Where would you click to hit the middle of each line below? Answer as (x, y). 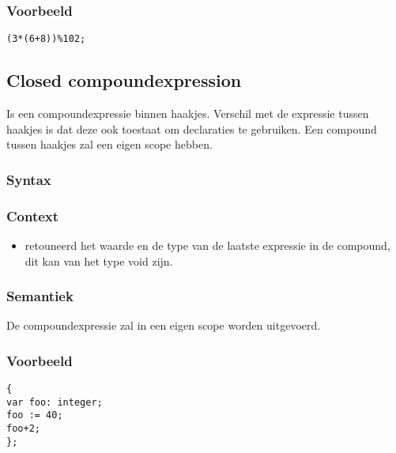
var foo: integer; (55, 402)
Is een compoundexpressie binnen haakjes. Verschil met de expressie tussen (188, 113)
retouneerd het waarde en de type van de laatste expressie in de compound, (207, 245)
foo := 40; (35, 415)
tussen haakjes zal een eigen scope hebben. (109, 144)
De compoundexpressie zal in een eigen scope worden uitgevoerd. (164, 325)
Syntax (29, 179)
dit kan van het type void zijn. (99, 260)
